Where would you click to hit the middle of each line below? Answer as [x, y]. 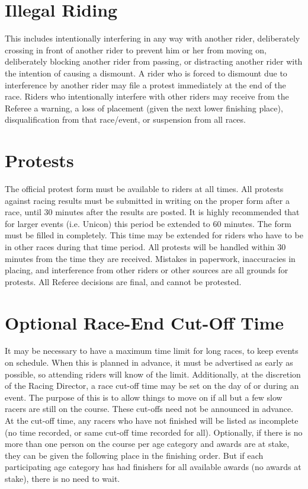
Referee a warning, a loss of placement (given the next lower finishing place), [144, 108]
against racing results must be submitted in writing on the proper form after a [147, 200]
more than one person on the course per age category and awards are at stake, [147, 444]
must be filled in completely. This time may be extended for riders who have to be [154, 235]
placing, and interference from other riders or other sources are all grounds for [147, 270]
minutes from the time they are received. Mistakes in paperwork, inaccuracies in [150, 258]
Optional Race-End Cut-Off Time [145, 322]
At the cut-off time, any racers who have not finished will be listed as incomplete [152, 421]
